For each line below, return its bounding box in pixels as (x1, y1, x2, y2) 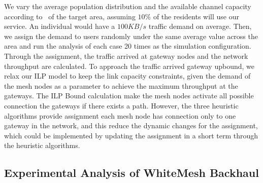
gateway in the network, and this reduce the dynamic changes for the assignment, (4, 120, 258, 131)
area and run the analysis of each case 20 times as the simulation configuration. (4, 41, 251, 51)
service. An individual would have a (4, 21, 115, 31)
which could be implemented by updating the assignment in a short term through (4, 130, 258, 140)
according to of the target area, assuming (4, 11, 136, 21)
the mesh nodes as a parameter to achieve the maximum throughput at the (4, 80, 238, 91)
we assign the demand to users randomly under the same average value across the (4, 30, 258, 41)
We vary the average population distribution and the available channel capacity (4, 1, 251, 11)
